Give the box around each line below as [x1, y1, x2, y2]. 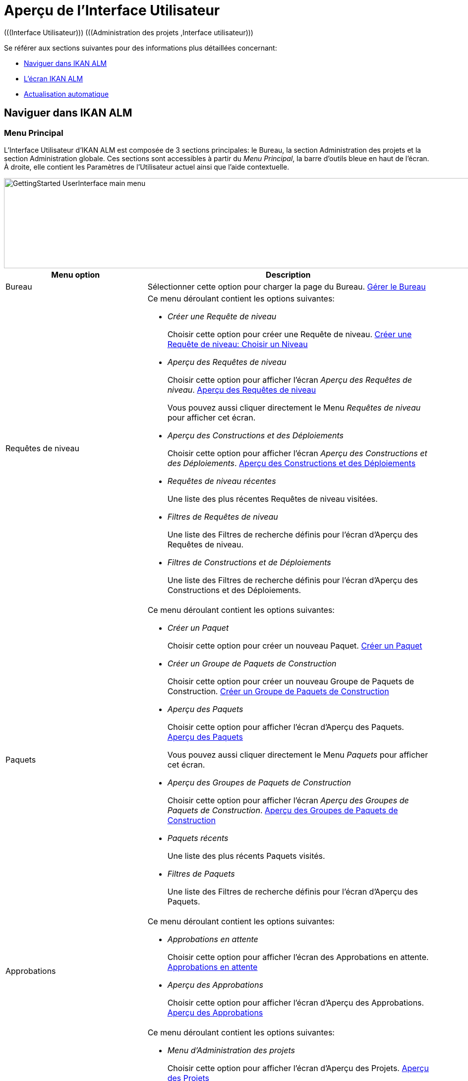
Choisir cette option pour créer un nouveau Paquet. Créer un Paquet [167, 640, 422, 651]
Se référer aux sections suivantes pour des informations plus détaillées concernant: [4, 43, 277, 52]
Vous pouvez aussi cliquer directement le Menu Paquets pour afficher [167, 749, 428, 760]
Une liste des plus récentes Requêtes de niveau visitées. [167, 493, 378, 504]
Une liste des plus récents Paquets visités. [167, 850, 325, 861]
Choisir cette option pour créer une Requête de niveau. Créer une [167, 329, 412, 339]
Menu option [51, 269, 100, 280]
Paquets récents [167, 833, 229, 843]
